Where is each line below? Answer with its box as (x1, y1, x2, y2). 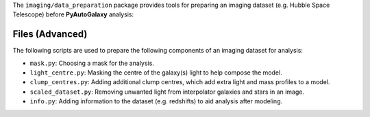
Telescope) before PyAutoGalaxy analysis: (12, 10, 134, 18)
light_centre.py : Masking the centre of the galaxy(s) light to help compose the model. (29, 68, 282, 77)
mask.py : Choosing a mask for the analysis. (29, 59, 154, 67)
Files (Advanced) (12, 28, 88, 40)
